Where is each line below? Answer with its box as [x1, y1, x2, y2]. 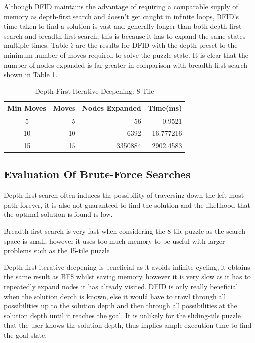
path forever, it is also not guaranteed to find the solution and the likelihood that [4, 199, 250, 210]
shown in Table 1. [4, 69, 58, 80]
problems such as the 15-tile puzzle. [4, 245, 111, 256]
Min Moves [7, 103, 46, 113]
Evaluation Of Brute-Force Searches [4, 167, 191, 182]
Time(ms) [147, 103, 182, 113]
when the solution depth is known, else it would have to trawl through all [4, 291, 226, 301]
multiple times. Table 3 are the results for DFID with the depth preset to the [4, 40, 238, 50]
